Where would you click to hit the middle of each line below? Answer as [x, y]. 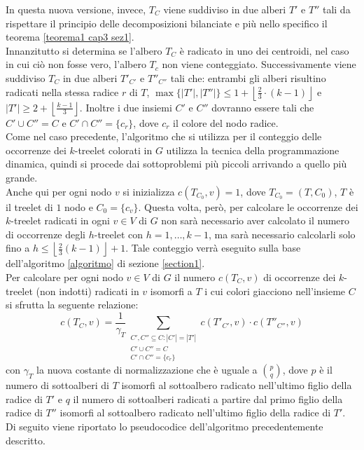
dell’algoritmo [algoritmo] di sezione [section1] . [105, 263]
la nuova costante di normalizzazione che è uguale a [147, 370]
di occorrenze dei [300, 277]
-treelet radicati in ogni [60, 220]
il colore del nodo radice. [226, 122]
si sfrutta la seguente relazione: [72, 305]
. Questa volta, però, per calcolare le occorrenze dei [248, 206]
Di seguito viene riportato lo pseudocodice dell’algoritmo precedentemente [164, 426]
